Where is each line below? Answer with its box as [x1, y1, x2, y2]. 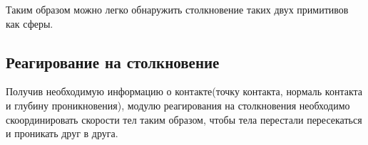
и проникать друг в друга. [6, 126, 118, 141]
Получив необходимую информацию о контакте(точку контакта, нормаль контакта [6, 84, 363, 99]
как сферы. [6, 16, 53, 31]
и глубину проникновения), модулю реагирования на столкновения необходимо [6, 97, 350, 112]
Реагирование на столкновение [6, 50, 220, 72]
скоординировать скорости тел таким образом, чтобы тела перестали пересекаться [6, 112, 362, 127]
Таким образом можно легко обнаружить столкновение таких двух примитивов [6, 2, 349, 16]
